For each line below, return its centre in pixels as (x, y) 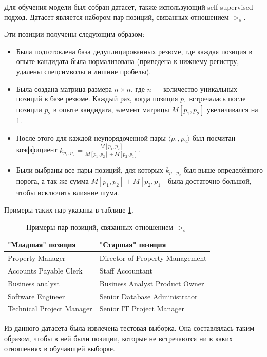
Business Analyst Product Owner (152, 283)
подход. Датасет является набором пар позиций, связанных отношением (117, 17)
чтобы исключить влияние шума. (68, 192)
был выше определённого (223, 169)
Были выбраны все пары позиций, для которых (90, 169)
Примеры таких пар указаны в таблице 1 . (69, 209)
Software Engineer (36, 296)
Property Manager (37, 258)
